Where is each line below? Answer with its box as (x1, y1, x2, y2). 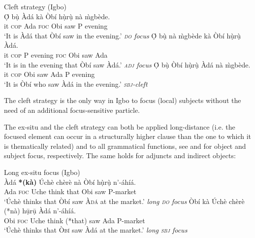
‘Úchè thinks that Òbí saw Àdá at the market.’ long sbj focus (4, 225, 188, 235)
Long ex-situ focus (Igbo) (4, 167, 80, 177)
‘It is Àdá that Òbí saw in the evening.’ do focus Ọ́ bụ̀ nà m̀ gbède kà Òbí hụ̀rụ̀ (4, 30, 241, 40)
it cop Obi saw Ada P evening (4, 69, 95, 79)
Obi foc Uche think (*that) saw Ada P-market (4, 215, 145, 225)
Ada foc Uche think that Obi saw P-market (4, 186, 136, 197)
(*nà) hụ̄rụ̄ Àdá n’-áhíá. (4, 205, 76, 216)
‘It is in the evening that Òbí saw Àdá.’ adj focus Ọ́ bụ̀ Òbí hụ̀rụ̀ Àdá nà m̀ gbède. (4, 59, 251, 69)
